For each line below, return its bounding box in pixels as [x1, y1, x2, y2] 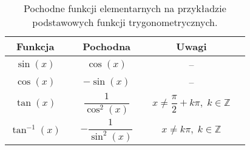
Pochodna [83, 39, 131, 53]
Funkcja [16, 39, 55, 53]
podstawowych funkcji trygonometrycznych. [32, 15, 218, 29]
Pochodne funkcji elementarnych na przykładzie [24, 1, 226, 15]
